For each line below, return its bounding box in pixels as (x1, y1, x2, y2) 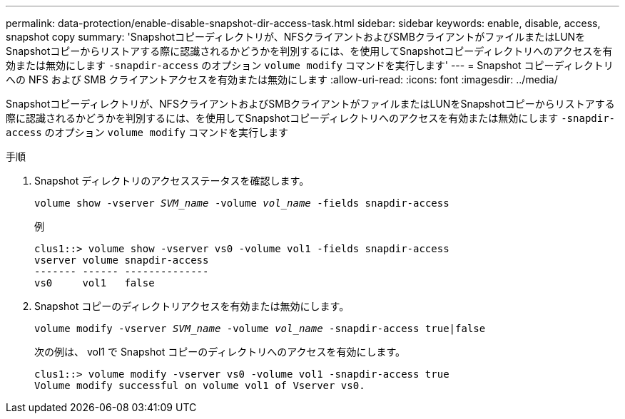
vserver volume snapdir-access (34, 254, 209, 266)
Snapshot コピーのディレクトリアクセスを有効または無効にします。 (34, 300, 350, 312)
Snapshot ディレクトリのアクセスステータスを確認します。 (34, 175, 310, 187)
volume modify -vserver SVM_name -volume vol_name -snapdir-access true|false (34, 323, 486, 334)
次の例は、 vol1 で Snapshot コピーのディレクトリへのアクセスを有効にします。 (34, 346, 406, 358)
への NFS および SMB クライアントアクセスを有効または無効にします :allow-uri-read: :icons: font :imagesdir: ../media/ (6, 73, 558, 86)
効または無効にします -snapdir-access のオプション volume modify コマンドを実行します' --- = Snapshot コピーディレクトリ (6, 59, 614, 71)
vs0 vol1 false (34, 277, 155, 289)
